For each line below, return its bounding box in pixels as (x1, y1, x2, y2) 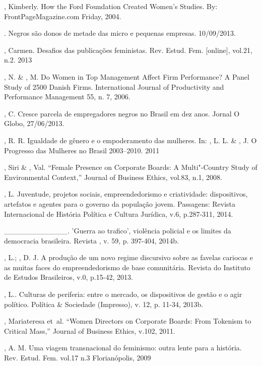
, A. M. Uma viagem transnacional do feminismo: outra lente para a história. (4, 342, 242, 353)
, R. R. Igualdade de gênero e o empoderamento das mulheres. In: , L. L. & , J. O (4, 135, 257, 145)
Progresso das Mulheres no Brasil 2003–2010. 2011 (4, 145, 160, 155)
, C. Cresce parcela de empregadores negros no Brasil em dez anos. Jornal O (4, 108, 240, 118)
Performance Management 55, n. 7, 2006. (4, 91, 130, 102)
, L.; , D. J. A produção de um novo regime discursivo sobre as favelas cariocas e (4, 252, 253, 263)
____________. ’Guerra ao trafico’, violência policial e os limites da (4, 225, 231, 236)
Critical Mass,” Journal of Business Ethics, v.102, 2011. (4, 325, 175, 336)
